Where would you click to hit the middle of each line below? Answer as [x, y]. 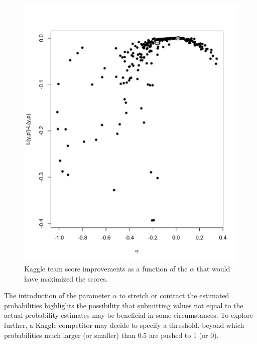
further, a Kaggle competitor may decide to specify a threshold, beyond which [124, 325]
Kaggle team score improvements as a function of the [106, 268]
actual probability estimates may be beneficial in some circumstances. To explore [128, 315]
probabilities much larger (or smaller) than [70, 335]
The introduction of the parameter [57, 295]
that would [213, 268]
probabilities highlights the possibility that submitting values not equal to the [124, 305]
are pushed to [170, 335]
